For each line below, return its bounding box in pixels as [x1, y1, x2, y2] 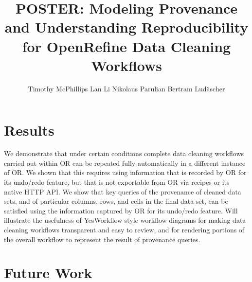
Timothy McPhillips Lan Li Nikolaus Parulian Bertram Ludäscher [28, 83, 225, 93]
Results [4, 120, 54, 140]
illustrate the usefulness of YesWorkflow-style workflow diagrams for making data [4, 215, 246, 225]
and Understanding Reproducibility [4, 17, 249, 37]
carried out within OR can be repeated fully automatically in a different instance [4, 158, 246, 168]
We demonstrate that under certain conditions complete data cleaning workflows [4, 148, 244, 159]
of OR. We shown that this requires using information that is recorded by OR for [4, 167, 247, 177]
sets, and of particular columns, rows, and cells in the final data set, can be [4, 196, 228, 206]
